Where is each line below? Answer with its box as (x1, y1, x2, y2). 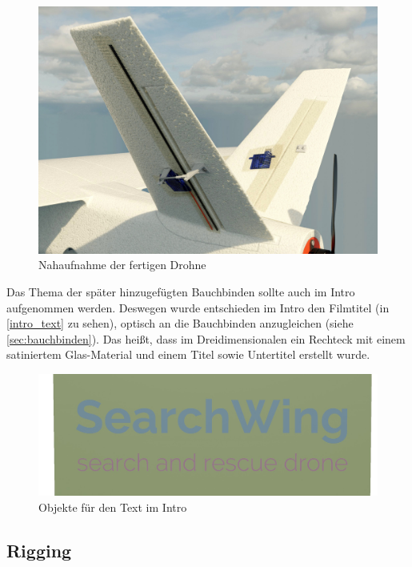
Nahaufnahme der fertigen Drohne (38, 256, 206, 273)
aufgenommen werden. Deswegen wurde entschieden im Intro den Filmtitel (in (6, 299, 390, 316)
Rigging (6, 537, 72, 562)
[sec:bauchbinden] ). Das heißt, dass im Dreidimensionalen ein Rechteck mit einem (6, 330, 406, 347)
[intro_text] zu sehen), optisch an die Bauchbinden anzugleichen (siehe (6, 315, 354, 332)
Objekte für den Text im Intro (38, 498, 187, 515)
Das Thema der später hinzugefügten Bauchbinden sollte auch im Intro (6, 283, 355, 300)
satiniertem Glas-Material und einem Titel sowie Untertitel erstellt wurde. (6, 346, 370, 363)
